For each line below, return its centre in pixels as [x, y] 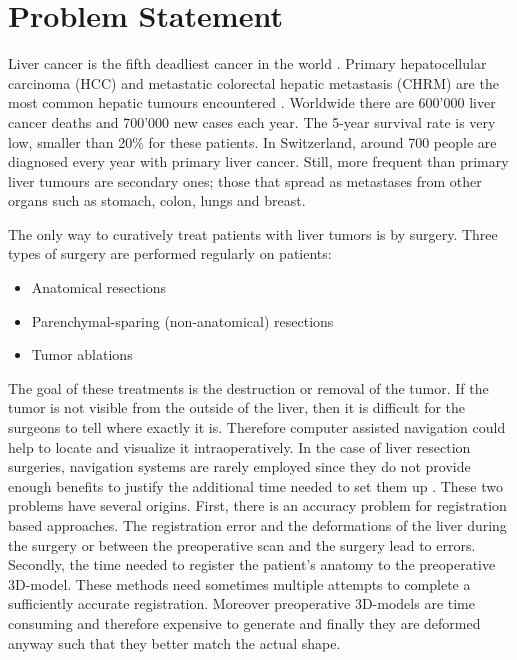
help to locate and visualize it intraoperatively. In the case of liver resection [239, 446]
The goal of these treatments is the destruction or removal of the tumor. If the [248, 387]
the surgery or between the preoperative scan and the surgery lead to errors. [242, 544]
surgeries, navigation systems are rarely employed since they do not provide [239, 466]
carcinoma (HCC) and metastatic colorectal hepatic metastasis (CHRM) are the [253, 82]
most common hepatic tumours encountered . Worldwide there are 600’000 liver [252, 102]
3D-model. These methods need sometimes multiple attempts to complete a [239, 583]
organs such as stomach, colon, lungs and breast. [157, 200]
